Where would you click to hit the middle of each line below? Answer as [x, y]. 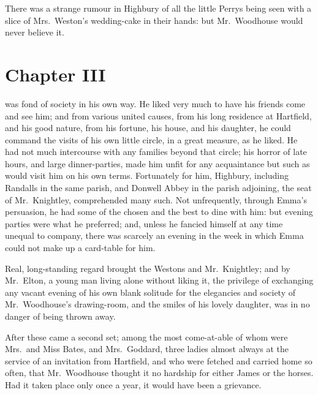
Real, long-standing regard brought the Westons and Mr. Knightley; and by [148, 268]
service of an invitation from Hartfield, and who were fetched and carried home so [159, 360]
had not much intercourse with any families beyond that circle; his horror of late [156, 152]
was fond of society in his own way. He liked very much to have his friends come [155, 103]
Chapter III [55, 74]
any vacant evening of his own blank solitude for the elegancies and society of [150, 292]
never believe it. [35, 32]
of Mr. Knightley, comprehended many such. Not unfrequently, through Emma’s [156, 199]
